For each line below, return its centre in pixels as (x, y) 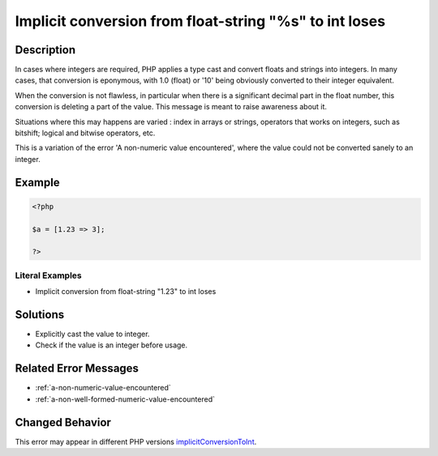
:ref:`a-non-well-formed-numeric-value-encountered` (125, 399)
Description (45, 50)
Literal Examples (48, 275)
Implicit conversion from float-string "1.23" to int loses (126, 292)
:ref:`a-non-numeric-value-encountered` (103, 388)
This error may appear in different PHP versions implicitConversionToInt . (136, 441)
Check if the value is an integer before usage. (112, 345)
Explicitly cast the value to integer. (92, 334)
